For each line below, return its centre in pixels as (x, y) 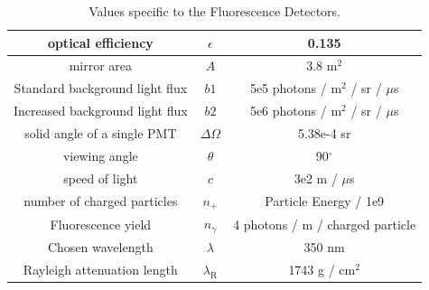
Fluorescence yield (101, 224)
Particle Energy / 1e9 (325, 200)
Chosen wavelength (100, 246)
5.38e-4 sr (324, 132)
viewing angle (100, 155)
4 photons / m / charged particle (325, 224)
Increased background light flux (101, 111)
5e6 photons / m (296, 111)
